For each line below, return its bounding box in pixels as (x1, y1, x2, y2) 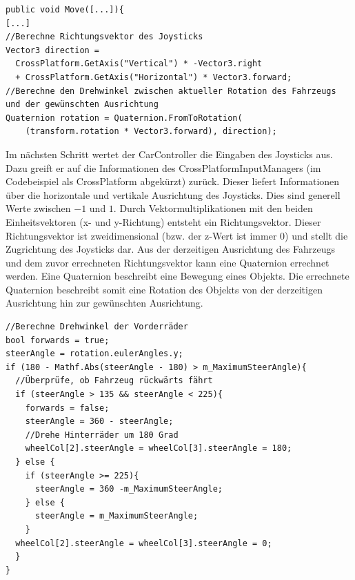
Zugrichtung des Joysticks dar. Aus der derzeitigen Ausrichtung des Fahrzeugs (6, 242, 335, 256)
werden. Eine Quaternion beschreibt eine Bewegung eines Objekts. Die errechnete (6, 269, 349, 283)
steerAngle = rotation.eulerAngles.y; (6, 349, 183, 359)
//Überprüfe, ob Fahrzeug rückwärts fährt (15, 376, 213, 386)
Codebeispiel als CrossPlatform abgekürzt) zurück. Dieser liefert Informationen (6, 174, 340, 188)
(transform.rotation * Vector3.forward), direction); (25, 126, 277, 137)
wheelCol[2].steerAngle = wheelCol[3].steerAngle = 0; (15, 538, 272, 548)
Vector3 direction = (6, 45, 100, 55)
